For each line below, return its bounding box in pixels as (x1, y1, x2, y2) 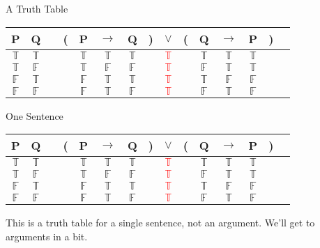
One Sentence (6, 108, 63, 123)
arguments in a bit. (6, 228, 88, 243)
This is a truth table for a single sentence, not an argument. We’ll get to (6, 215, 315, 230)
